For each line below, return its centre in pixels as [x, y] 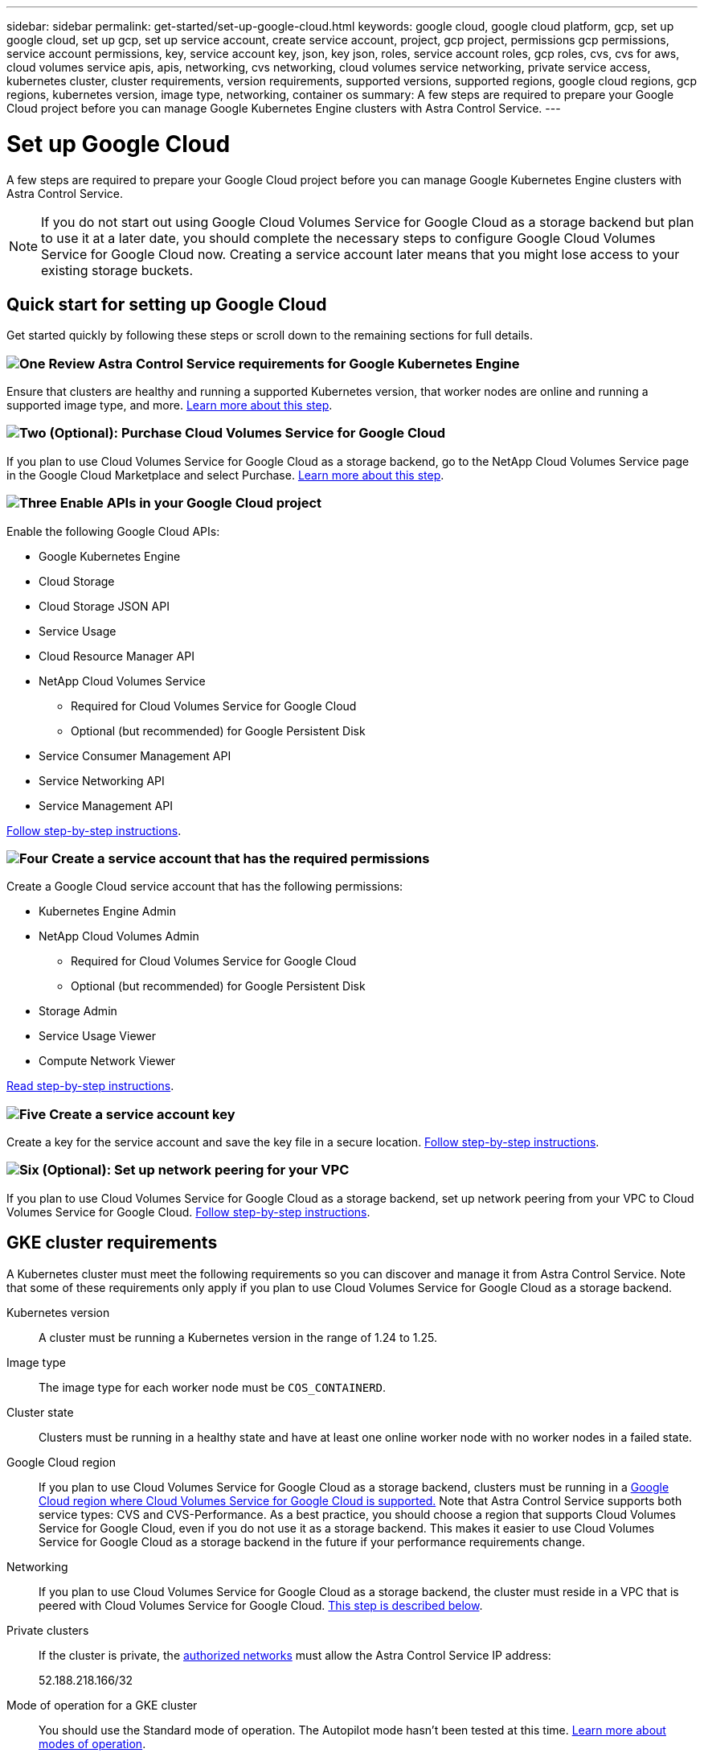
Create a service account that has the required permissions [240, 858]
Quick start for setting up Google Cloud [167, 304]
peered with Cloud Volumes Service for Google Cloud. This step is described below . [261, 1605]
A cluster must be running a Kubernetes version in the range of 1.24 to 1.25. [238, 1337]
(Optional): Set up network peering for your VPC [196, 1170]
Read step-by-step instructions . [90, 1086]
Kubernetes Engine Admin [107, 911]
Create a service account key [142, 1114]
